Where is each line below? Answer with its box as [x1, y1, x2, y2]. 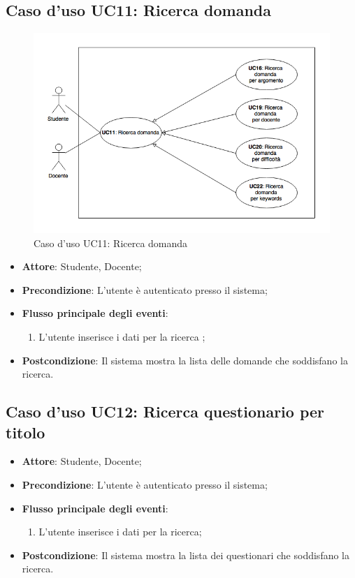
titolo [6, 421, 45, 443]
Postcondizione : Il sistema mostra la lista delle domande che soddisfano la [22, 353, 348, 367]
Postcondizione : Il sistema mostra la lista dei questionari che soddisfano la [22, 547, 350, 562]
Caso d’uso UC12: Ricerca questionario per [6, 401, 325, 422]
